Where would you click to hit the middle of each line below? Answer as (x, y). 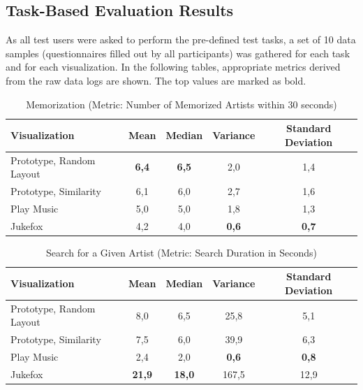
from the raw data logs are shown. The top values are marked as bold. (156, 80)
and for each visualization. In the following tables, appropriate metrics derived (173, 67)
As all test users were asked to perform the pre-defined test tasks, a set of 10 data (181, 39)
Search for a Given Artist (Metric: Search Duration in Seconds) (181, 252)
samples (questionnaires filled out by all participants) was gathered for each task (178, 53)
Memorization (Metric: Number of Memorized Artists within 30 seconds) (181, 104)
